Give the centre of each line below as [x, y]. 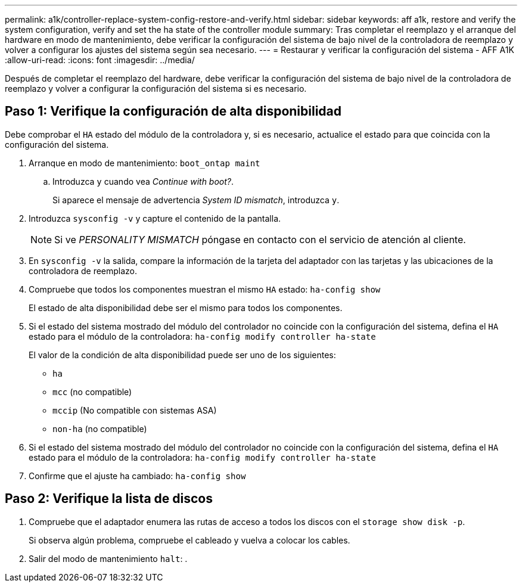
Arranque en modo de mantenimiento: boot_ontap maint [145, 163]
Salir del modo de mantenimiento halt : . [108, 558]
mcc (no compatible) [92, 392]
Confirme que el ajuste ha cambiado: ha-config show [137, 476]
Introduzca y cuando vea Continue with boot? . [143, 181]
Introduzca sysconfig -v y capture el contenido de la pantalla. [155, 218]
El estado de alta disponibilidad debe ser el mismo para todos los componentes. [186, 308]
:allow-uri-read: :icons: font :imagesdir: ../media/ [100, 60]
